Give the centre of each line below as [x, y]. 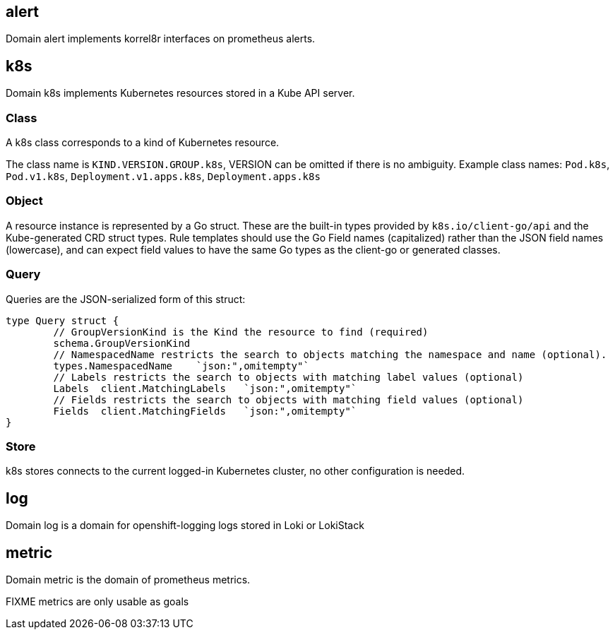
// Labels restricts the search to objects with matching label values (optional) [288, 377]
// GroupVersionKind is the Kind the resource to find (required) [241, 332]
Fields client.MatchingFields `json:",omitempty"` [205, 411]
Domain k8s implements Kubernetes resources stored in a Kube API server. [180, 93]
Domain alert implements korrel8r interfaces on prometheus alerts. [161, 39]
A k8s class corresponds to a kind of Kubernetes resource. [143, 143]
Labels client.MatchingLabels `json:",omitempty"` [205, 388]
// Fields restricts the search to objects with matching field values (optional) [288, 399]
